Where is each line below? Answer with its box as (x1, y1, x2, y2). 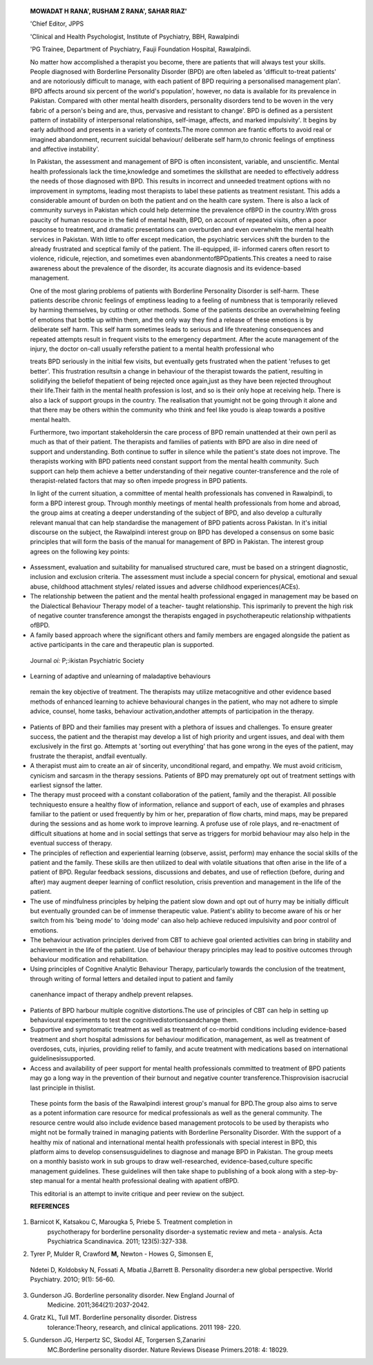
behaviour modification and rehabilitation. (30, 955, 149, 963)
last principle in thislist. (30, 1083, 96, 1092)
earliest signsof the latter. (30, 780, 103, 789)
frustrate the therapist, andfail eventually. (30, 751, 148, 760)
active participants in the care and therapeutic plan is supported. (30, 641, 214, 649)
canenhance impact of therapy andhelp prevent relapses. (30, 990, 193, 999)
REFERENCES (30, 1202, 70, 1210)
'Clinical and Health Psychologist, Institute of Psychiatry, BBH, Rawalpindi (30, 32, 240, 41)
